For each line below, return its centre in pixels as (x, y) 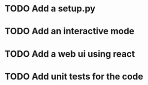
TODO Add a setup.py (50, 9)
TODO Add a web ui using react (70, 54)
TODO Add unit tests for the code (74, 76)
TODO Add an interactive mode (70, 31)
